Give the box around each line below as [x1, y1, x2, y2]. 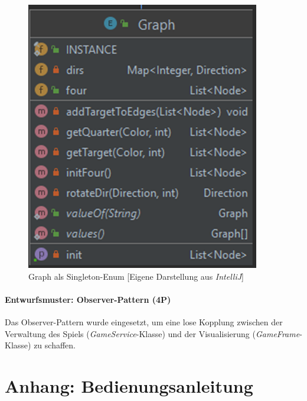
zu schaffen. [34, 339, 76, 351]
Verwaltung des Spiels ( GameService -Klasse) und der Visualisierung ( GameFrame [5, 327, 300, 339]
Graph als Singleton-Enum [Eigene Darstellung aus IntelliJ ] [28, 270, 244, 282]
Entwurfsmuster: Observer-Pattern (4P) [5, 293, 171, 305]
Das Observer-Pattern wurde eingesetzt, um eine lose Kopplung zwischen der [5, 315, 283, 328]
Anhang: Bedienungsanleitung [5, 373, 253, 397]
